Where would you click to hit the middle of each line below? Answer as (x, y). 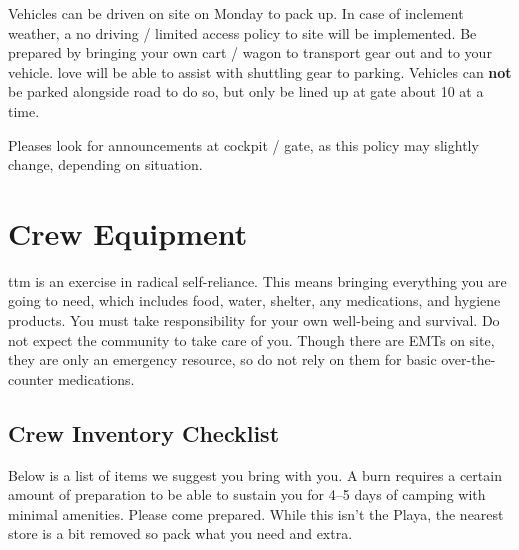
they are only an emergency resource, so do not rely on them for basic (222, 359)
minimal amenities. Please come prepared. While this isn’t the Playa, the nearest (256, 513)
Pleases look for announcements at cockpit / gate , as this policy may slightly (243, 144)
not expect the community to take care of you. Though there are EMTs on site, (251, 339)
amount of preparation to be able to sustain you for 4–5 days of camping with (247, 494)
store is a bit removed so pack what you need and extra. (180, 533)
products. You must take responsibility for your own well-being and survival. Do (254, 320)
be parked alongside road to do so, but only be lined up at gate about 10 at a (246, 91)
